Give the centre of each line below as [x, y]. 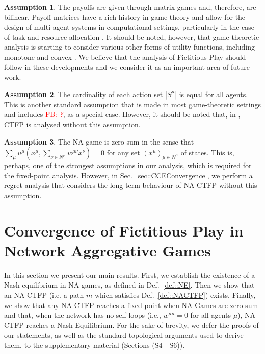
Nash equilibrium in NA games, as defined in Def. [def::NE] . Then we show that [129, 285]
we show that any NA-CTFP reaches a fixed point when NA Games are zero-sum [131, 305]
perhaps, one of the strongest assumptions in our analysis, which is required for [128, 165]
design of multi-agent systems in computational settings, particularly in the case [129, 27]
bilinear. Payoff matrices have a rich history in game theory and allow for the [125, 17]
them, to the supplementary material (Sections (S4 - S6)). [95, 345]
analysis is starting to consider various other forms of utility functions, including [130, 47]
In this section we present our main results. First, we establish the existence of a [130, 275]
